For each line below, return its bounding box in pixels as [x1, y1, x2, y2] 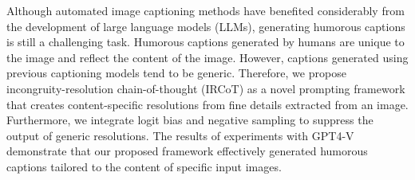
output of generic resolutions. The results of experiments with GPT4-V [6, 127, 354, 143]
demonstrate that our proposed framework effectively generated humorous [6, 143, 368, 159]
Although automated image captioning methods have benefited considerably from [6, 2, 405, 18]
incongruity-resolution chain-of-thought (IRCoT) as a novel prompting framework [6, 80, 405, 96]
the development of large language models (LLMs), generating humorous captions [6, 18, 405, 34]
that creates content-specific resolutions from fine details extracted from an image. [6, 96, 409, 112]
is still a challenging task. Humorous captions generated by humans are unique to [6, 33, 405, 50]
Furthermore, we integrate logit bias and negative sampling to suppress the [6, 112, 373, 128]
